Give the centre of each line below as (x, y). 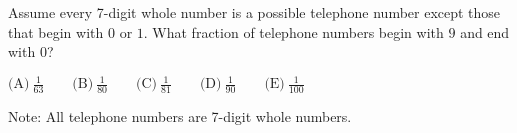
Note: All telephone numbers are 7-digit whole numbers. (180, 116)
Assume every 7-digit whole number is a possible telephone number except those (254, 12)
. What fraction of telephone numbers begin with (293, 31)
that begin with (56, 31)
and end (485, 31)
